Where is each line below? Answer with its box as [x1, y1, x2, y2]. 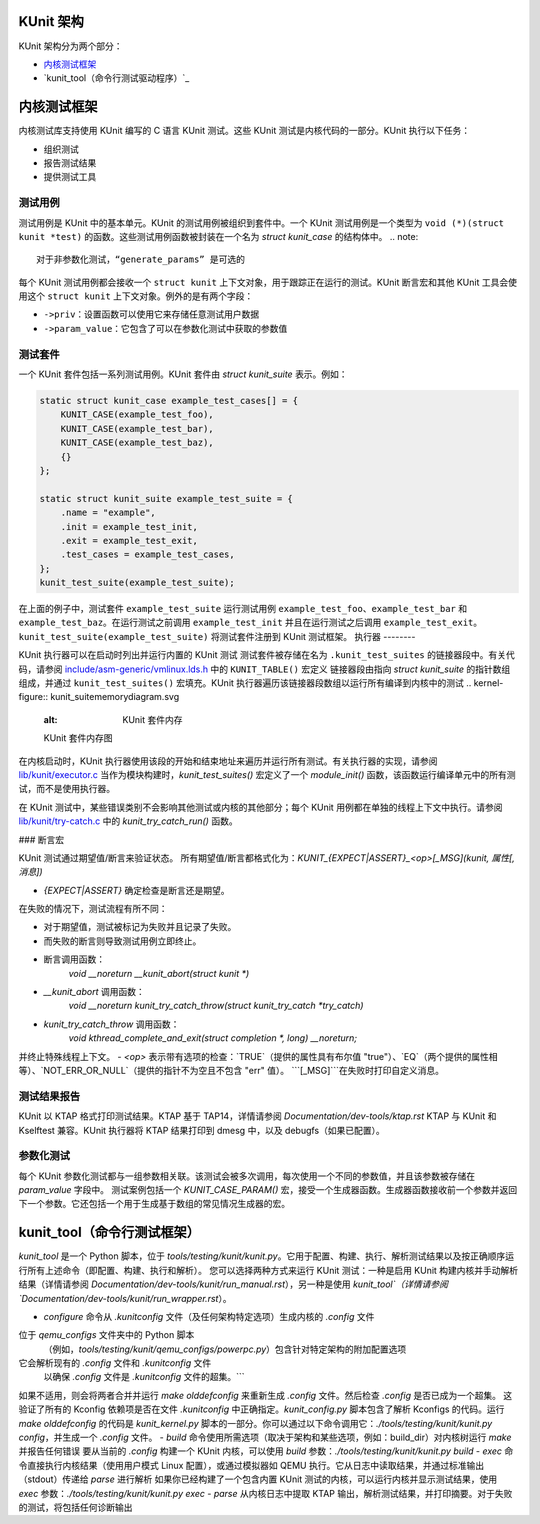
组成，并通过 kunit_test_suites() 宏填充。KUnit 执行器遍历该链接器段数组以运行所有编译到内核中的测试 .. [18, 677, 472, 689]
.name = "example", [60, 507, 157, 519]
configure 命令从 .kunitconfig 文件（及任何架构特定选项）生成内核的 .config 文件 [43, 1310, 375, 1322]
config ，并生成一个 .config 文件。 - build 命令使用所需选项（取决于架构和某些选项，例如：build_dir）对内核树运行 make [18, 1431, 512, 1444]
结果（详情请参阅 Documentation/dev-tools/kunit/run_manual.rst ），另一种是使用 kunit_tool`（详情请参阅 [18, 1278, 449, 1290]
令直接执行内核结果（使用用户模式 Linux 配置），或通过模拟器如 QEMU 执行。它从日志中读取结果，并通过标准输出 [18, 1459, 485, 1471]
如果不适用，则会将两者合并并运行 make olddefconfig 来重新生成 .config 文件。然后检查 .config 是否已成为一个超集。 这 [18, 1389, 513, 1401]
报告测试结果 [43, 156, 97, 169]
